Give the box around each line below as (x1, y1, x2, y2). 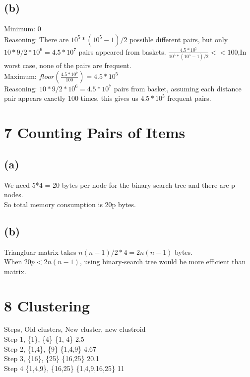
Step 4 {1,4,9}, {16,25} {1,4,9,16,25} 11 (4, 363, 125, 373)
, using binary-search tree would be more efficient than (79, 256, 246, 267)
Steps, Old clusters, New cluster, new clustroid (4, 324, 146, 334)
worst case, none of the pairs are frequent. (4, 60, 131, 71)
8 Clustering (4, 295, 90, 315)
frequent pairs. (167, 93, 211, 103)
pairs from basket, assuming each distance (114, 83, 242, 93)
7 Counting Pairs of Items (4, 122, 186, 143)
